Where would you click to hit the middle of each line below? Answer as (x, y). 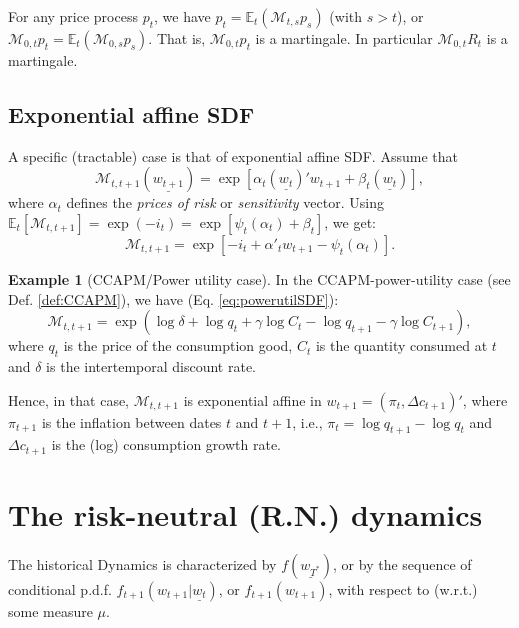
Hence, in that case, (69, 399)
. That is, (177, 38)
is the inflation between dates (131, 421)
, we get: (350, 221)
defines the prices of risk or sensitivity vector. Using (225, 202)
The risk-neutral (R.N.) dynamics (245, 514)
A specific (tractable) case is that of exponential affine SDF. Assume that (233, 155)
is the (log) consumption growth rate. (166, 444)
